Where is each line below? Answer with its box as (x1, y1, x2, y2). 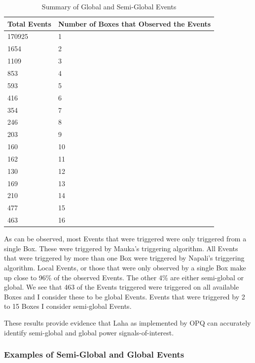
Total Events (7, 18, 51, 29)
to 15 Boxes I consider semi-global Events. (4, 301, 132, 311)
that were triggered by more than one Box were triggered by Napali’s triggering (4, 253, 245, 263)
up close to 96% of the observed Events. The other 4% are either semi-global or (4, 272, 244, 282)
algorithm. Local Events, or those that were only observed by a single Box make (4, 262, 246, 272)
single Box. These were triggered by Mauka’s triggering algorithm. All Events (4, 243, 238, 253)
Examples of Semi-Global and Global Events (4, 348, 184, 361)
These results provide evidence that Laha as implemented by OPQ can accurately (4, 317, 251, 328)
